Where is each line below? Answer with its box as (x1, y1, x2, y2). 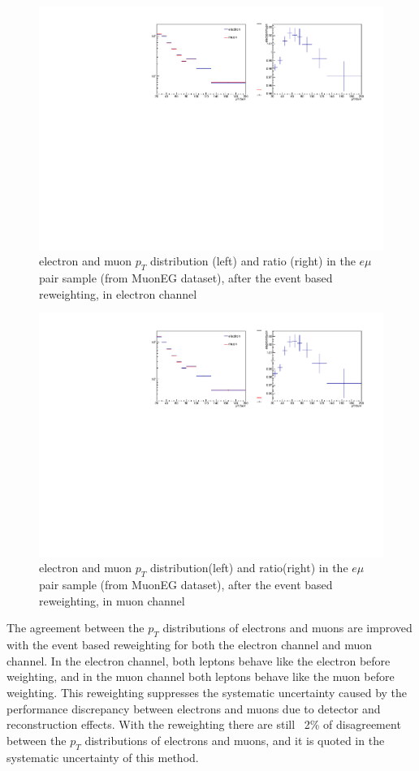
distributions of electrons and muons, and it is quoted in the (84, 731, 385, 748)
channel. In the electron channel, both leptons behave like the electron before (6, 652, 391, 669)
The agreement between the (6, 619, 145, 636)
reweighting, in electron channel (39, 285, 197, 302)
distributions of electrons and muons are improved (162, 619, 413, 636)
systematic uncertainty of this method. (6, 748, 199, 765)
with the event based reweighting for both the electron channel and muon (6, 636, 373, 653)
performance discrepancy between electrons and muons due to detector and (6, 700, 381, 717)
